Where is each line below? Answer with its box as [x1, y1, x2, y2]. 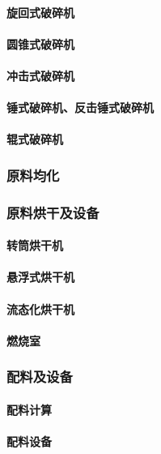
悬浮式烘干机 [6, 268, 74, 285]
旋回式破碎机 [6, 3, 74, 20]
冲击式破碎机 [6, 66, 74, 84]
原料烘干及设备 [6, 202, 100, 222]
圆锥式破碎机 [6, 35, 74, 52]
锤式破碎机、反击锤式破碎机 [6, 99, 154, 116]
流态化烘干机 [6, 300, 74, 317]
